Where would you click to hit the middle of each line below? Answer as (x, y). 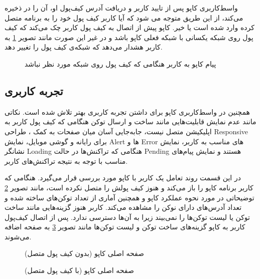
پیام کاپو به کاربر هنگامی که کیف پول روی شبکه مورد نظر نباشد (120, 63)
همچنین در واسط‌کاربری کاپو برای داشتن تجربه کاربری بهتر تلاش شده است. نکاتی (127, 111)
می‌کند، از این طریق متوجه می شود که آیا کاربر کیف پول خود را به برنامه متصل (124, 17)
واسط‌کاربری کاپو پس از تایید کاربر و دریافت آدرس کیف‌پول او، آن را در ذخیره (121, 8)
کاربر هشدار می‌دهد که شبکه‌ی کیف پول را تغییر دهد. (84, 47)
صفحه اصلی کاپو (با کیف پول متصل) (79, 270)
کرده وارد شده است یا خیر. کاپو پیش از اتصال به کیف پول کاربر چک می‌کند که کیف (129, 27)
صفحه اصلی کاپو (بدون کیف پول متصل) (84, 253)
